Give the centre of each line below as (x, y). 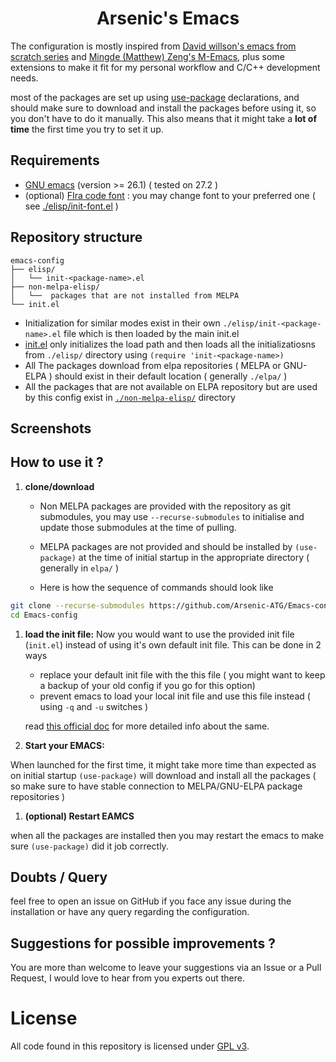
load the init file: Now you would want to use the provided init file (159, 634)
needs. (24, 78)
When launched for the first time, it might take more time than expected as (163, 764)
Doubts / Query (59, 877)
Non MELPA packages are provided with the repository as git (165, 506)
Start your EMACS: (64, 745)
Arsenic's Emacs (168, 18)
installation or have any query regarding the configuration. (130, 912)
